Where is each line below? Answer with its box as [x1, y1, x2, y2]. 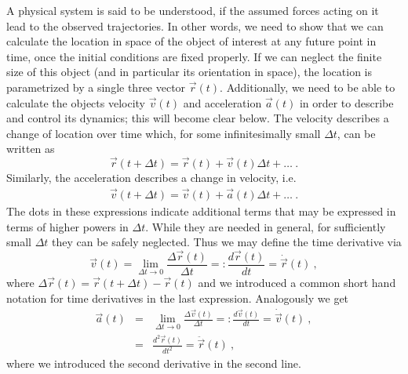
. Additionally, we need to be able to [220, 78, 395, 95]
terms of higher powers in [6, 218, 129, 234]
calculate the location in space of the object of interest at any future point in [6, 33, 377, 49]
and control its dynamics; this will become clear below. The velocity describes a [6, 110, 389, 126]
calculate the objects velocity [6, 94, 146, 111]
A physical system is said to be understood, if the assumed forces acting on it [6, 2, 379, 18]
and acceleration [183, 94, 262, 111]
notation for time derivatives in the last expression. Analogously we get [6, 289, 349, 306]
